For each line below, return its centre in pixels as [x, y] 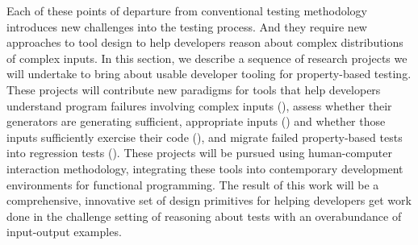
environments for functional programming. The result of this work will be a [193, 184]
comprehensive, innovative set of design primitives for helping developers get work [209, 200]
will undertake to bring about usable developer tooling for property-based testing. [209, 74]
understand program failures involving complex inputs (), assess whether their [199, 105]
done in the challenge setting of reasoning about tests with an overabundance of [204, 216]
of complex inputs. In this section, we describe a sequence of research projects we [207, 58]
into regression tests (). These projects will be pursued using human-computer [199, 153]
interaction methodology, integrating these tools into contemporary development [205, 168]
